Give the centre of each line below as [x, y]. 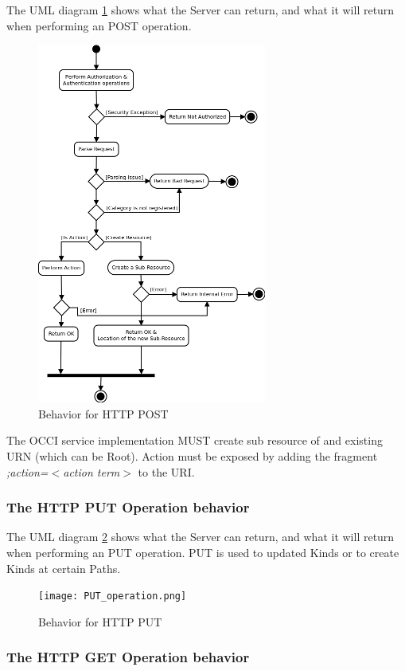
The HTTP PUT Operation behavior [128, 507]
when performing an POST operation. [99, 25]
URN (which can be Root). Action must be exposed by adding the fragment [192, 455]
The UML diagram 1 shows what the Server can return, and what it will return [201, 10]
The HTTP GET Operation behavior [128, 657]
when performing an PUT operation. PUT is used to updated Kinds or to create [203, 552]
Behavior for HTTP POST [103, 413]
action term [92, 471]
